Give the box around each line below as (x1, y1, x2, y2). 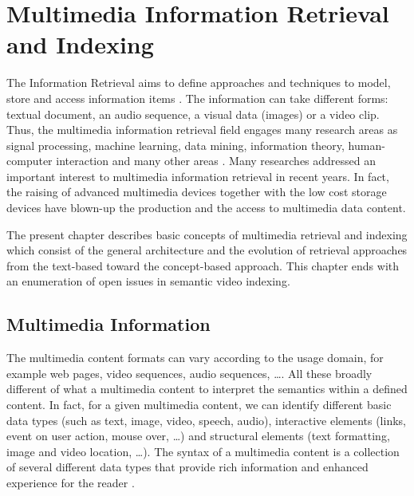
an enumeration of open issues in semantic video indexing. (6, 273, 290, 289)
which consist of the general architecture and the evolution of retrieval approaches (6, 242, 408, 258)
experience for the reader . (6, 474, 135, 490)
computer (6, 152, 53, 169)
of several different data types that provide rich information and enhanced (6, 459, 369, 475)
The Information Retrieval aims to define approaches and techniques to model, (6, 74, 391, 91)
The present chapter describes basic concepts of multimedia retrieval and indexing (6, 226, 408, 242)
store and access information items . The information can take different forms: (6, 89, 388, 106)
